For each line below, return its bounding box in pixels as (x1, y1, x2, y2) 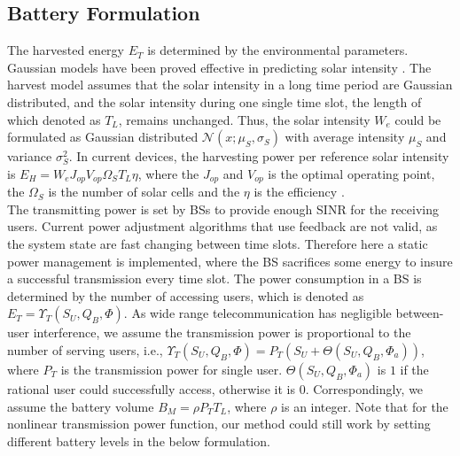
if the (400, 359, 429, 378)
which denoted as (7, 110, 101, 128)
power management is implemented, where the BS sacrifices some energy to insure (7, 251, 453, 270)
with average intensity (285, 128, 405, 146)
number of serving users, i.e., (7, 340, 163, 359)
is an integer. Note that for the (281, 397, 448, 415)
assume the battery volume (7, 397, 154, 415)
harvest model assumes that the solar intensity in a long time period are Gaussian (7, 75, 453, 94)
